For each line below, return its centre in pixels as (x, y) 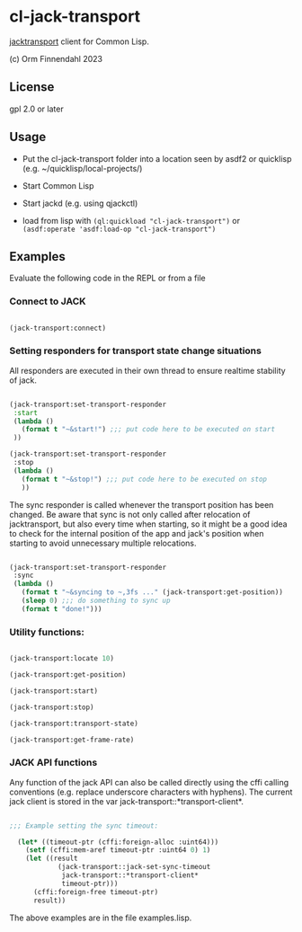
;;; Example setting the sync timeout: (84, 825)
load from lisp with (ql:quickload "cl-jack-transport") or (131, 220)
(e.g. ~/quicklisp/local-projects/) (82, 168)
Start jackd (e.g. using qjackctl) (80, 203)
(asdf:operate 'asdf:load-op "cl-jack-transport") (119, 229)
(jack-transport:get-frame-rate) (72, 740)
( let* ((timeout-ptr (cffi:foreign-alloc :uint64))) (118, 842)
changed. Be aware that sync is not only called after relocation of (130, 514)
